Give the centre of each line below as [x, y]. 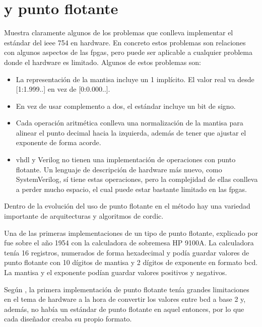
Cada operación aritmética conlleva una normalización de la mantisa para [129, 123]
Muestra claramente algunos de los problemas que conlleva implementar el [119, 32]
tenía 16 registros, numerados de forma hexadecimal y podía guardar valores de [127, 252]
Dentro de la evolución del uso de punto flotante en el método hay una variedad [127, 206]
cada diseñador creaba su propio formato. [68, 319]
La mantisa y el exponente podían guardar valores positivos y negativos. [116, 272]
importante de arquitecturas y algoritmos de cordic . [84, 216]
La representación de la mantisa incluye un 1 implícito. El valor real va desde [135, 79]
